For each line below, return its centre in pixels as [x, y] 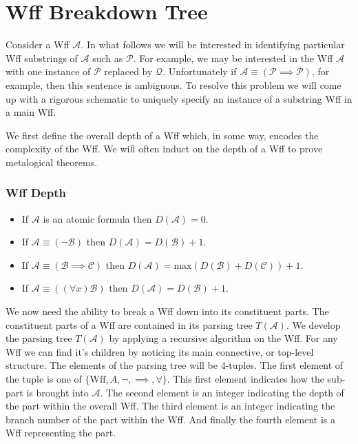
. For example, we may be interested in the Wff [233, 58]
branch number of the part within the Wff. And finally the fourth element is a [170, 419]
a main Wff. [31, 112]
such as [108, 58]
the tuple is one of [44, 379]
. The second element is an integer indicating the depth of [222, 392]
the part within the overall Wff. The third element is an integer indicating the [170, 406]
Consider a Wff [38, 44]
